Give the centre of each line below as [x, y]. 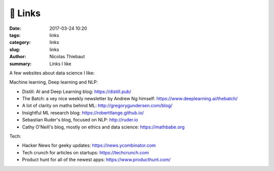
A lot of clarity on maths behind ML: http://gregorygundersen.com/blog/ [97, 106]
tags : [15, 35]
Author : [18, 57]
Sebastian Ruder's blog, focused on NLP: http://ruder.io [80, 120]
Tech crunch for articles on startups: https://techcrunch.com [85, 152]
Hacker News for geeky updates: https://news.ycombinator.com [89, 145]
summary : [21, 64]
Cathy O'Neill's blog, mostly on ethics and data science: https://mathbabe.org [103, 127]
